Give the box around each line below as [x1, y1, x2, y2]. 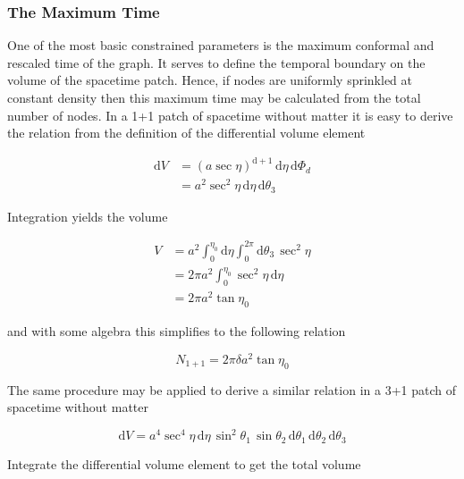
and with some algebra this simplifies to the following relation [7, 322, 346, 340]
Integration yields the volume [7, 206, 168, 225]
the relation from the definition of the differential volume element [7, 123, 366, 142]
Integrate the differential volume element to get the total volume [7, 454, 361, 473]
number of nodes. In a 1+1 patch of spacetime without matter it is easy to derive [7, 105, 453, 124]
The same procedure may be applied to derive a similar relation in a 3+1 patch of [7, 380, 456, 399]
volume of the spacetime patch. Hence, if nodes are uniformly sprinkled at [7, 71, 413, 89]
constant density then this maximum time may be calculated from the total [7, 88, 421, 106]
